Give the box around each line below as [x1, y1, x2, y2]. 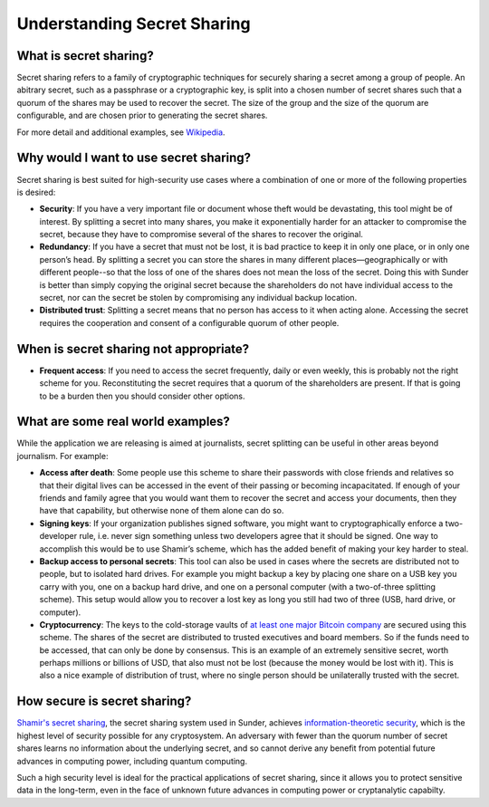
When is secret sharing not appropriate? [16, 341, 250, 357]
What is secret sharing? [16, 48, 154, 63]
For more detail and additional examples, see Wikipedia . [16, 127, 225, 138]
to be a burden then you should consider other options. [39, 390, 245, 401]
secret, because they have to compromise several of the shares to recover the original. [39, 229, 364, 240]
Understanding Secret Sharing [16, 14, 251, 34]
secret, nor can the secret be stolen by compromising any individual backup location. [39, 293, 358, 303]
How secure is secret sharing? [16, 694, 192, 709]
